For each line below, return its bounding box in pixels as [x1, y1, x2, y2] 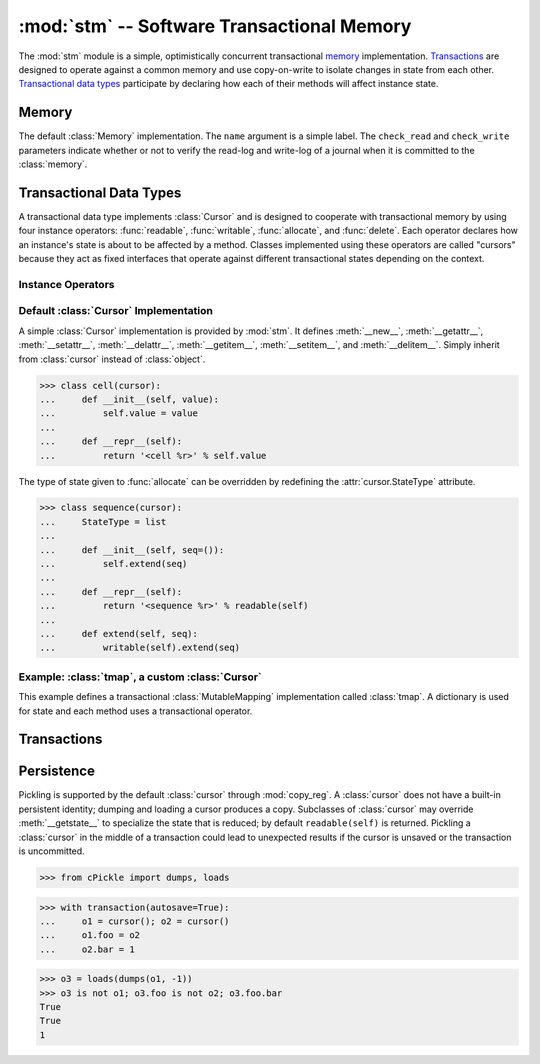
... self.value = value [39, 408, 199, 419]
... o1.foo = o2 [39, 930, 140, 941]
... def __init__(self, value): [39, 393, 220, 405]
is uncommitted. [18, 845, 85, 857]
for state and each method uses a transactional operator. [18, 705, 253, 717]
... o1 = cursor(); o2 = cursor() [39, 915, 230, 927]
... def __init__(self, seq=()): [39, 544, 225, 555]
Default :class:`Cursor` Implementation [18, 304, 214, 318]
